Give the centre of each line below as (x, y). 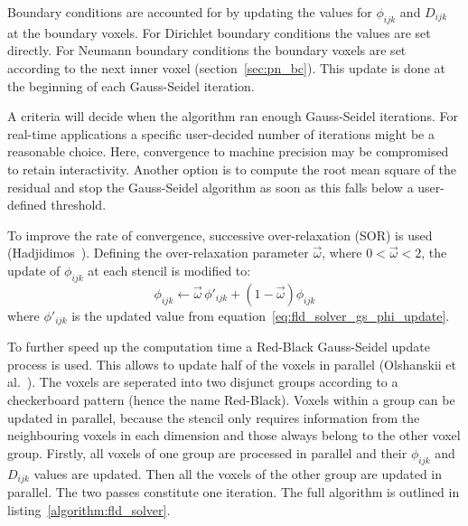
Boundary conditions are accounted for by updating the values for (190, 12)
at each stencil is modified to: (169, 270)
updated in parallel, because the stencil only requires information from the (214, 417)
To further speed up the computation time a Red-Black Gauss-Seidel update (219, 347)
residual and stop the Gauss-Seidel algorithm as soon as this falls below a (211, 187)
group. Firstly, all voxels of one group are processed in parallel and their (207, 452)
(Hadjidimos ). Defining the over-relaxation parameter (158, 253)
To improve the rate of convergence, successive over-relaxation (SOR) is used (220, 235)
